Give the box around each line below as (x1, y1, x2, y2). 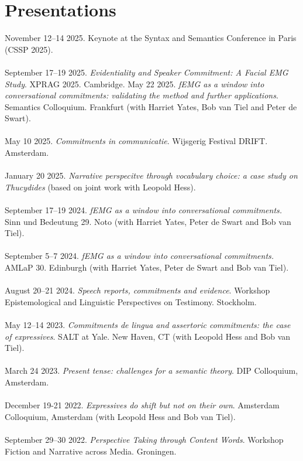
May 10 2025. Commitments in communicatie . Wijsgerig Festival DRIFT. (5, 135, 268, 147)
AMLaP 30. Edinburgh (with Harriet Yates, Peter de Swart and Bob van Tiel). (5, 261, 289, 273)
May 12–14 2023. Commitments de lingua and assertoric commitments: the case (5, 318, 291, 330)
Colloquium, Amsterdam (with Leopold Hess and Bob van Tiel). (5, 410, 236, 422)
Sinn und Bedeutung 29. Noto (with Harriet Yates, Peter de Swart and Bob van (5, 215, 291, 227)
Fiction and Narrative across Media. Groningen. (5, 445, 177, 457)
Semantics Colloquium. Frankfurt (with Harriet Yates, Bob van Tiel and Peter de (5, 100, 297, 112)
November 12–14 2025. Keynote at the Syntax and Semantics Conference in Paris (5, 32, 297, 44)
